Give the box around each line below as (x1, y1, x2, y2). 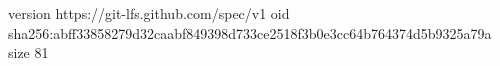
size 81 (8, 42, 49, 63)
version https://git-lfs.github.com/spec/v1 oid (8, 3, 290, 23)
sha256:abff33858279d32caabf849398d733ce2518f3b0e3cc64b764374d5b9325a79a (8, 22, 492, 43)
